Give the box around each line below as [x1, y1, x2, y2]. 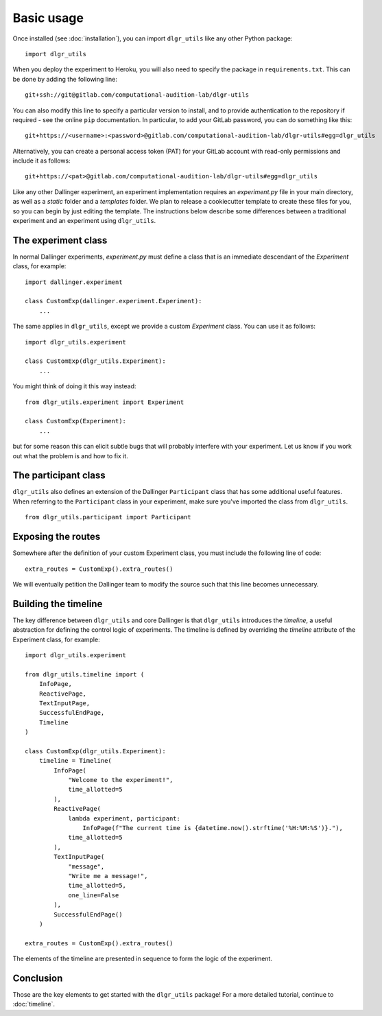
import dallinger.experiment [25, 278, 123, 286]
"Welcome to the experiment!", [68, 776, 174, 784]
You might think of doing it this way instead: [12, 382, 136, 390]
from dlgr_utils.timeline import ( [25, 670, 145, 678]
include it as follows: [12, 156, 71, 165]
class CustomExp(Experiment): [25, 417, 127, 425]
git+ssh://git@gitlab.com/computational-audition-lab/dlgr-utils [25, 91, 250, 99]
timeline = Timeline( [38, 757, 112, 765]
